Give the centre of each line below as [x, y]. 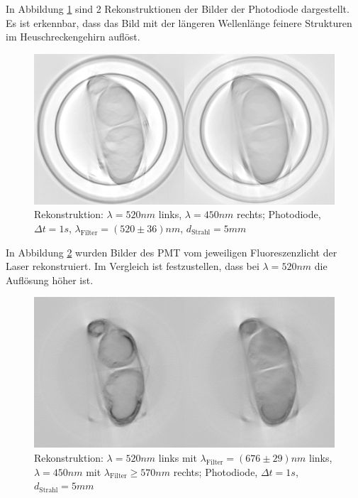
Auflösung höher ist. [50, 280]
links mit [178, 457]
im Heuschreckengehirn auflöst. [73, 37]
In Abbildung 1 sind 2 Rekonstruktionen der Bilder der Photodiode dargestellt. [178, 9]
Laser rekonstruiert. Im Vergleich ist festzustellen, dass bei [133, 266]
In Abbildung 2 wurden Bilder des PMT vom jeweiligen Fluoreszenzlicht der [172, 252]
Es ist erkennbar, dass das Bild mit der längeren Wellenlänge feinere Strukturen [179, 22]
